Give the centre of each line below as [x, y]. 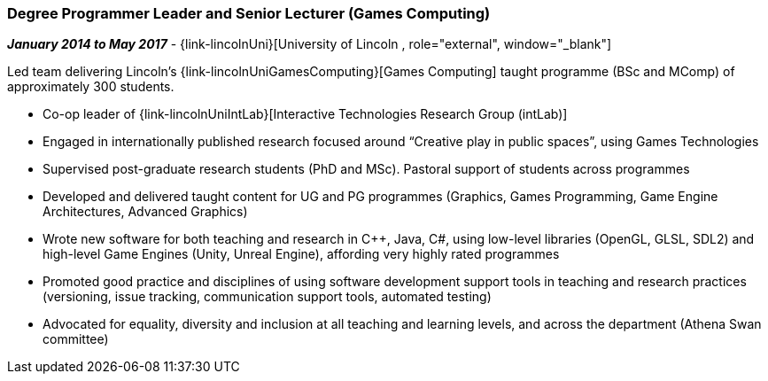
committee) [76, 339]
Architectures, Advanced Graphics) [145, 212]
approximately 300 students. [91, 87]
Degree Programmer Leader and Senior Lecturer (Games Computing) [249, 13]
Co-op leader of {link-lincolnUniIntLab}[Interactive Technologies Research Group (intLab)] [305, 114]
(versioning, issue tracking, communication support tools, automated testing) [267, 297]
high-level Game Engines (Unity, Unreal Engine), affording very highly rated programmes [301, 254]
